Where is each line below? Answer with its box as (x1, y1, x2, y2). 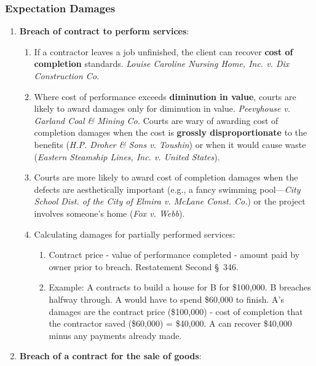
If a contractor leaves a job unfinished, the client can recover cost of (34, 45, 293, 58)
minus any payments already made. (49, 329, 182, 341)
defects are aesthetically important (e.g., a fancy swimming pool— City (34, 182, 301, 195)
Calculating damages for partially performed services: (34, 227, 235, 240)
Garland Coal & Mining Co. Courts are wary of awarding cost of (34, 114, 278, 127)
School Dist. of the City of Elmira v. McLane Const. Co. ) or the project (34, 195, 306, 208)
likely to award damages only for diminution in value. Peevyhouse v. (34, 102, 291, 115)
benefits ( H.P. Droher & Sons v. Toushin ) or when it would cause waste (34, 138, 306, 150)
